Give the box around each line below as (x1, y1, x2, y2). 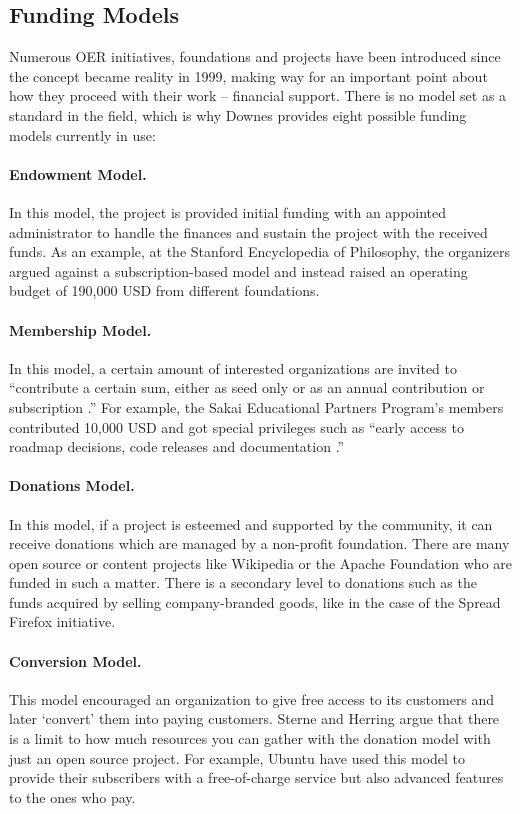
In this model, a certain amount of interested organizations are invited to (9, 357, 457, 378)
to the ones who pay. (9, 786, 136, 807)
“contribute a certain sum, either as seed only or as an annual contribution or (9, 377, 485, 398)
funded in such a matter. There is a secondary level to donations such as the (9, 572, 477, 593)
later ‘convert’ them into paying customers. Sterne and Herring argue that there (9, 708, 500, 729)
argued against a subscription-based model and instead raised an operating (9, 260, 468, 281)
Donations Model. (9, 475, 135, 496)
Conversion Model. (9, 650, 142, 671)
